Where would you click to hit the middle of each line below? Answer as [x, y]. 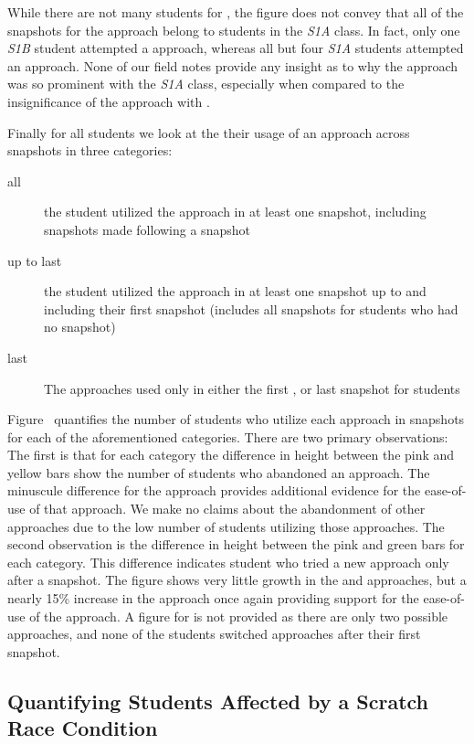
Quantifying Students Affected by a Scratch [218, 701]
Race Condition [83, 728]
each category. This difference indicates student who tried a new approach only [228, 562]
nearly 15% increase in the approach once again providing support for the [213, 598]
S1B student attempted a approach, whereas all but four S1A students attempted [236, 48]
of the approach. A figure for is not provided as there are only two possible [239, 616]
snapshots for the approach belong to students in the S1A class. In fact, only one [234, 30]
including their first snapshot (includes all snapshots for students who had [251, 308]
